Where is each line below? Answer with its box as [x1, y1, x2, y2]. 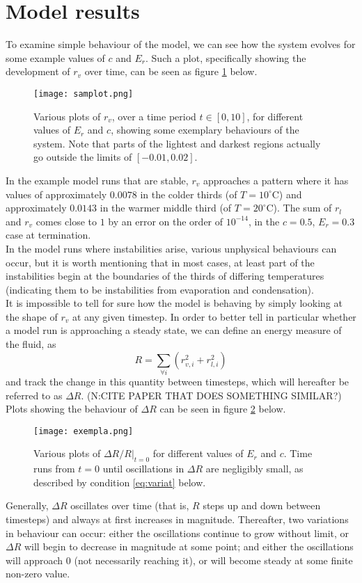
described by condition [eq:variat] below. [33, 474, 206, 489]
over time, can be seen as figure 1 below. [84, 64, 258, 79]
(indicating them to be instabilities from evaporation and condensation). [6, 282, 314, 296]
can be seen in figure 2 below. [159, 401, 286, 416]
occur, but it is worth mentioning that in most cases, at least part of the [6, 255, 315, 269]
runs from [33, 461, 75, 476]
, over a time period [111, 109, 196, 123]
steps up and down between [203, 498, 321, 513]
